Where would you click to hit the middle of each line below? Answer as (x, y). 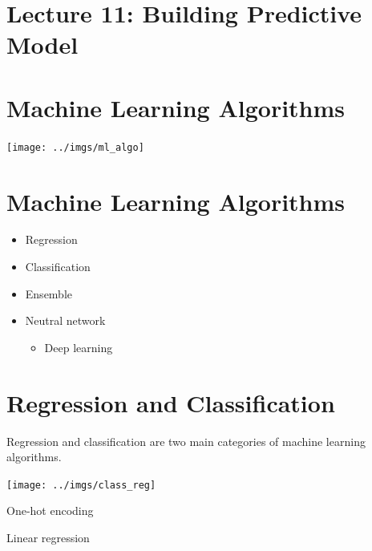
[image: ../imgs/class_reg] (81, 485)
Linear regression (48, 537)
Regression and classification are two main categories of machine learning (186, 441)
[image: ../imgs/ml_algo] (75, 147)
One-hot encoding (50, 510)
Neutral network (65, 320)
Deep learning (79, 347)
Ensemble (49, 293)
